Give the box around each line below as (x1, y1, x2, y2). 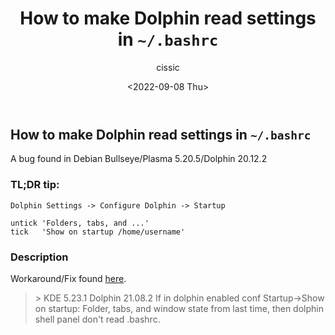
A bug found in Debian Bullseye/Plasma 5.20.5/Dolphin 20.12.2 (10, 153, 268, 165)
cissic (156, 61, 180, 73)
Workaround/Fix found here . (10, 272, 127, 284)
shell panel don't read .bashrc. (34, 313, 161, 325)
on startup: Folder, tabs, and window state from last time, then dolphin (34, 302, 324, 314)
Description (10, 250, 69, 264)
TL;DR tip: (10, 178, 60, 192)
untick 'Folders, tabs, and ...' (10, 218, 150, 228)
